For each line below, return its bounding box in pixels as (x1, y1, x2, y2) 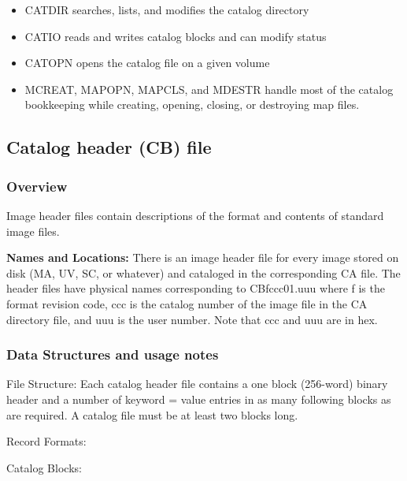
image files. (6, 222, 60, 239)
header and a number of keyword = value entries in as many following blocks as (6, 390, 391, 407)
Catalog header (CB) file (6, 135, 212, 159)
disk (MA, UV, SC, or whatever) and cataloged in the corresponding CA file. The (6, 264, 401, 281)
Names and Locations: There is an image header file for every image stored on (6, 249, 399, 266)
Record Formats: (6, 433, 87, 449)
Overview (6, 176, 68, 196)
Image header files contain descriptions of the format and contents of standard (6, 207, 384, 223)
